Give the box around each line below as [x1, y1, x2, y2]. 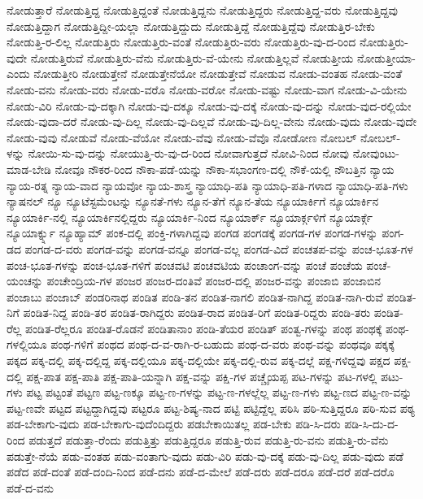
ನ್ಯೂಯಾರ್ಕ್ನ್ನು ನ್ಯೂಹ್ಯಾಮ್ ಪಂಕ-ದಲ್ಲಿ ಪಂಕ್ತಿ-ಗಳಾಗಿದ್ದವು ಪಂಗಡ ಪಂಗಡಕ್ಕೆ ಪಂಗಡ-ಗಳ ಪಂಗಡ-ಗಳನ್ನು [7, 224, 378, 241]
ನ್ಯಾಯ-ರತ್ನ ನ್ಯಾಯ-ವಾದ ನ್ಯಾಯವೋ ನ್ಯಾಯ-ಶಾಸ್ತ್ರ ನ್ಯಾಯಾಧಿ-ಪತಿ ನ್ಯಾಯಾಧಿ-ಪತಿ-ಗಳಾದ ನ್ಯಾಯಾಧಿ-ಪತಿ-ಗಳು [7, 176, 408, 193]
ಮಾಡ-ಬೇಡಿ [7, 160, 51, 177]
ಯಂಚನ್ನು [7, 272, 43, 289]
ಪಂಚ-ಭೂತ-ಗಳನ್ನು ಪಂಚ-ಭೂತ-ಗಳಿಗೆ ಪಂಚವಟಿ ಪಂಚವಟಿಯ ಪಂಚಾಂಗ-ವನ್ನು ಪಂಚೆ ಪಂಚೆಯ [7, 256, 363, 273]
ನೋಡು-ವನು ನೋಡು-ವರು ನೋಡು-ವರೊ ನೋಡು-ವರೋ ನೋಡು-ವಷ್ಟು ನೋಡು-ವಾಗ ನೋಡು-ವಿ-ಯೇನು [7, 80, 408, 98]
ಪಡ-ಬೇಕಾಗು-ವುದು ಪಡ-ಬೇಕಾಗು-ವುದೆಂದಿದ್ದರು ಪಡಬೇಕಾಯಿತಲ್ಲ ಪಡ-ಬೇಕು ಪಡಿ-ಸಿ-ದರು [7, 415, 341, 432]
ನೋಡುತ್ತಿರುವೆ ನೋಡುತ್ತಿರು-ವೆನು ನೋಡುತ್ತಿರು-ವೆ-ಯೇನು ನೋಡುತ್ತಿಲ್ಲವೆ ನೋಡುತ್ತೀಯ [30, 49, 354, 66]
